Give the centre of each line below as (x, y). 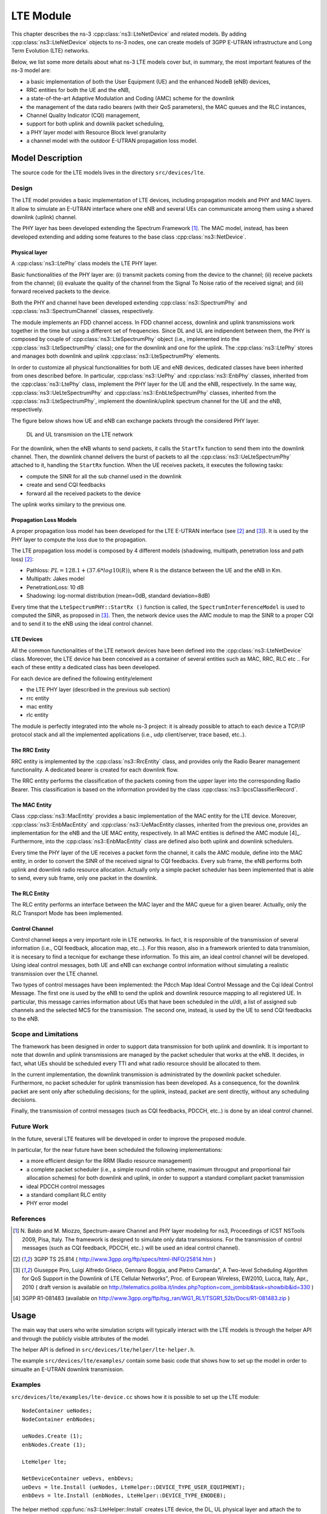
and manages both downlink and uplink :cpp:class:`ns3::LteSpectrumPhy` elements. (116, 356)
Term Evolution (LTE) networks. (51, 51)
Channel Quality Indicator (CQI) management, (83, 116)
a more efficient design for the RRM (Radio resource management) (109, 1161)
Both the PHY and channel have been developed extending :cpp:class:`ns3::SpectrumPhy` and (129, 302)
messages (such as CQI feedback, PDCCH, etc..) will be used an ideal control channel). (131, 1248)
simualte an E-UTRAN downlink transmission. (68, 1369)
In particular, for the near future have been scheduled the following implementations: (117, 1149)
